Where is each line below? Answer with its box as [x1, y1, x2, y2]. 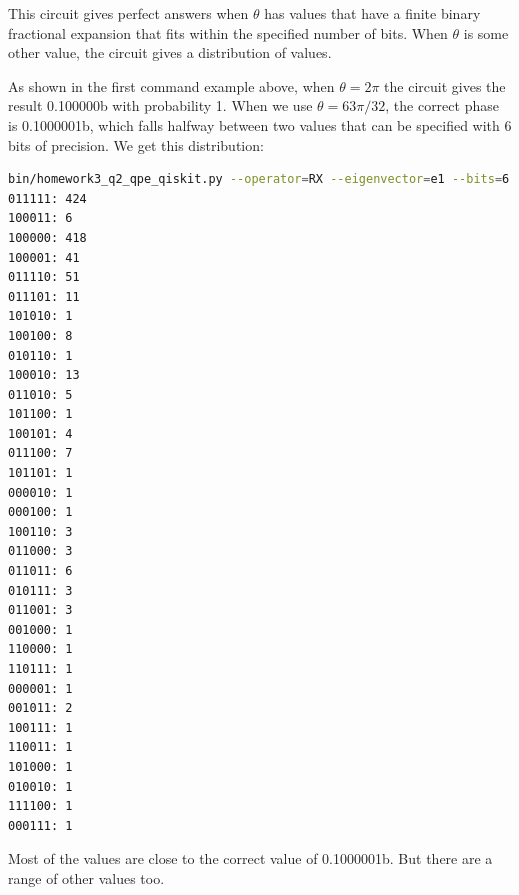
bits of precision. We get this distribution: [8, 134, 264, 155]
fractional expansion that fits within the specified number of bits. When [8, 22, 448, 43]
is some [463, 22, 509, 43]
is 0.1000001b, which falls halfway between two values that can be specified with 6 [8, 114, 512, 135]
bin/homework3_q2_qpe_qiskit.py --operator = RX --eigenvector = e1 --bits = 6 [8, 172, 510, 187]
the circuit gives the [384, 75, 506, 96]
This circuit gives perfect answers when [8, 3, 249, 23]
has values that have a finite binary [264, 3, 481, 23]
